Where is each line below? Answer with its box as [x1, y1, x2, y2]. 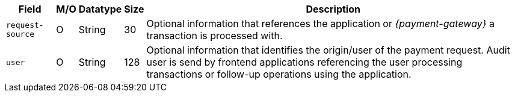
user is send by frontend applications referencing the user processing [146, 56, 463, 68]
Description [306, 3, 360, 15]
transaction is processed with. [146, 30, 283, 42]
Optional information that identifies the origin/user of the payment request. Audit [146, 44, 510, 56]
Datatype [78, 3, 122, 15]
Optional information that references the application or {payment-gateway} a [146, 17, 495, 30]
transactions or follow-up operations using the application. [146, 68, 412, 80]
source [6, 30, 34, 39]
